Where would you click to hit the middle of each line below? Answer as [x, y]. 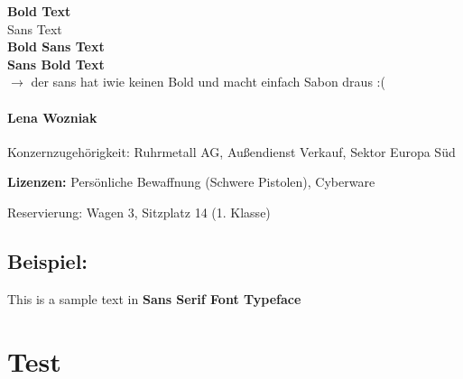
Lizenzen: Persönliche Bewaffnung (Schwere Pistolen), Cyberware [191, 182]
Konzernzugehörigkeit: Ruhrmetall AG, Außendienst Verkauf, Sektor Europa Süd [231, 151]
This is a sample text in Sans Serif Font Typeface [154, 298]
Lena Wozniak [52, 117]
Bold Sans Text [56, 46]
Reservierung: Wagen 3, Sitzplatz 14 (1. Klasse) [139, 212]
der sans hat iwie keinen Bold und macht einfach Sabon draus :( [208, 82]
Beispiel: [48, 260]
